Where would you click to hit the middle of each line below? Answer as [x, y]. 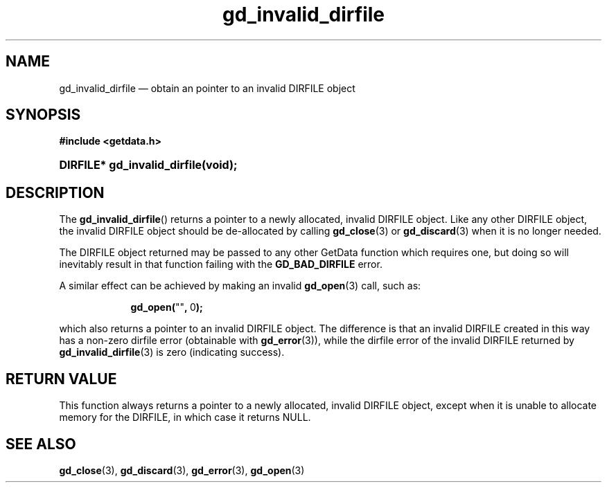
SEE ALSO [41, 444]
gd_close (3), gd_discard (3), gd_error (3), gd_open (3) [182, 470]
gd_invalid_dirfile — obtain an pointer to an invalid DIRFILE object [207, 88]
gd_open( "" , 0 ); [167, 307]
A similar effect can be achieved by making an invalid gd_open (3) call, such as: [240, 286]
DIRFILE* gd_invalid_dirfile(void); [148, 165]
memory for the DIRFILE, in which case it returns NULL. [185, 417]
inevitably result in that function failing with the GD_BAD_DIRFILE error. [221, 264]
